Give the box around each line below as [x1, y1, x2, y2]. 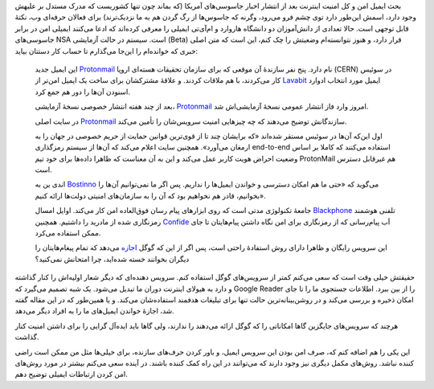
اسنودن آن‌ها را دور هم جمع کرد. [35, 87, 131, 96]
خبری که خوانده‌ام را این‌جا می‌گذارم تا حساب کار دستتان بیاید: [14, 46, 199, 55]
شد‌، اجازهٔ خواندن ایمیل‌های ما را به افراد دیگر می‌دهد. [14, 306, 174, 316]
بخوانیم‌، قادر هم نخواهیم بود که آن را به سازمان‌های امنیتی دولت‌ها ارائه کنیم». [35, 190, 266, 200]
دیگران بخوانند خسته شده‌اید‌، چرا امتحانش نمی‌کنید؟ [35, 254, 190, 264]
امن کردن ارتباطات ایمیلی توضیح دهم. [14, 370, 128, 379]
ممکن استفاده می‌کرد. [35, 228, 101, 238]
